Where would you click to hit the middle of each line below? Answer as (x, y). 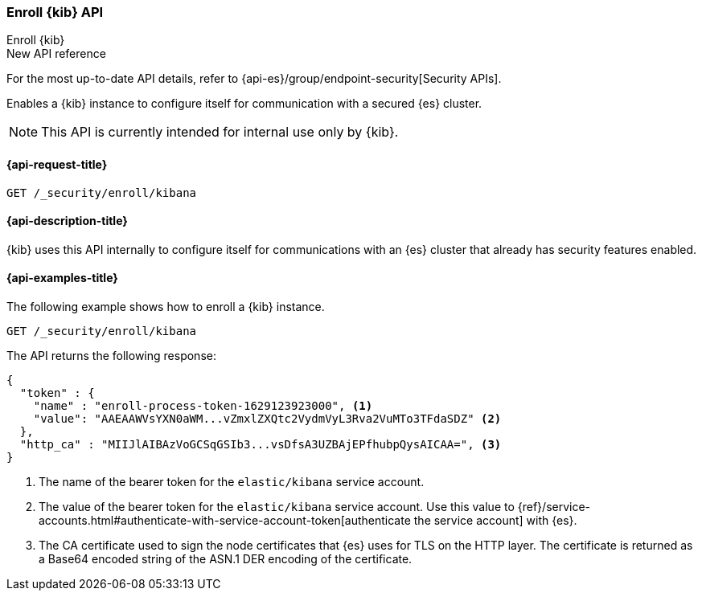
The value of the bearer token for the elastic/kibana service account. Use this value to (277, 507)
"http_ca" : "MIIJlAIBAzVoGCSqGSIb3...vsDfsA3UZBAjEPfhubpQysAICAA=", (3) (261, 445)
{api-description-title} (67, 221)
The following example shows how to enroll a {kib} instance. (166, 307)
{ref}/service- (554, 507)
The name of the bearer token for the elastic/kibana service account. (232, 482)
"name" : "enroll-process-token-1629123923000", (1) (203, 406)
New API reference (56, 54)
